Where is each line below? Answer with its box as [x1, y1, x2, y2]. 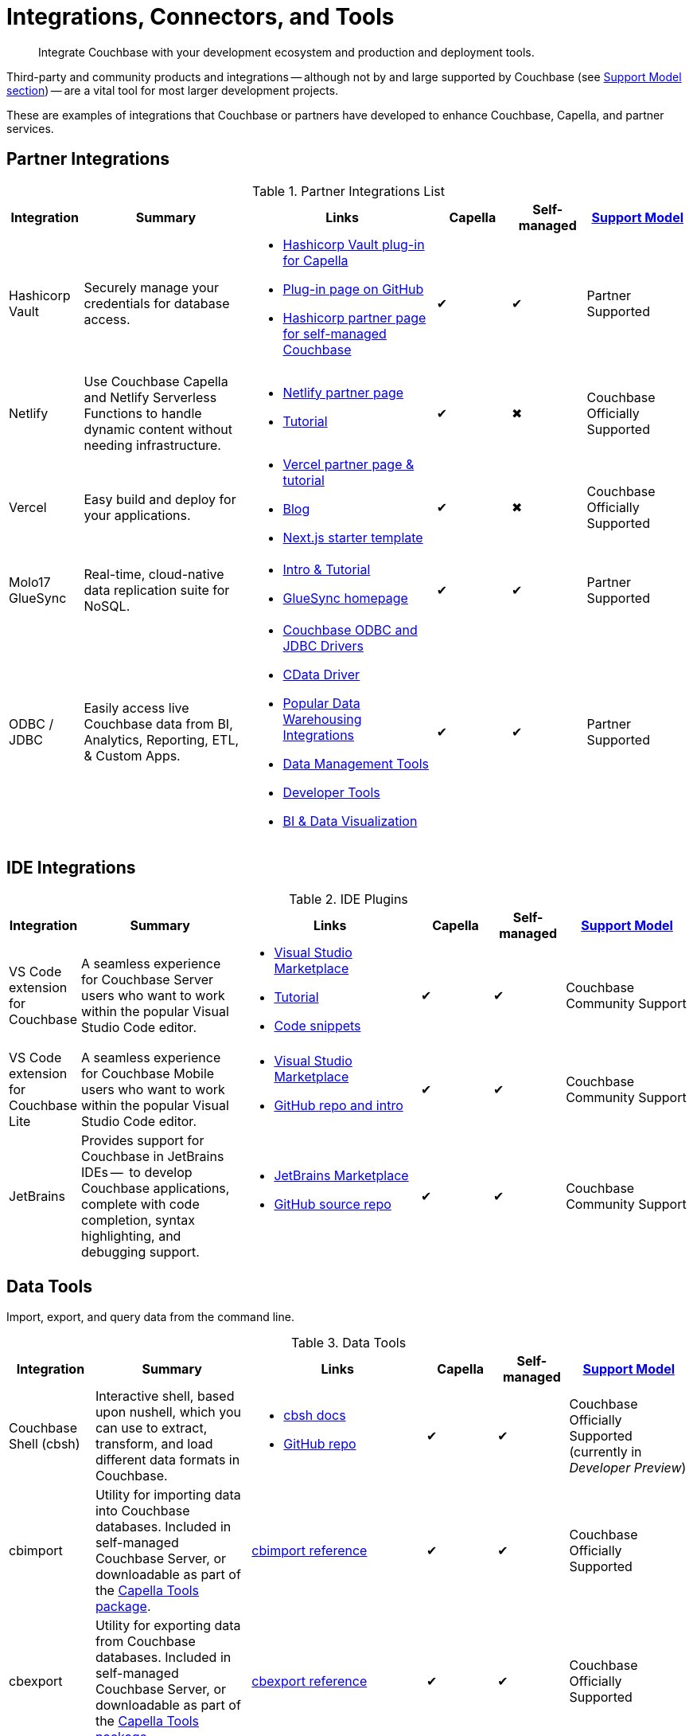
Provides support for [81, 1132, 204, 1149]
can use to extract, [95, 1420, 208, 1437]
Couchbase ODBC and [282, 621, 418, 638]
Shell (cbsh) [9, 1436, 80, 1453]
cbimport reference [251, 1542, 368, 1559]
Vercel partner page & [282, 456, 415, 472]
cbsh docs [283, 1407, 346, 1424]
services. [6, 121, 54, 135]
